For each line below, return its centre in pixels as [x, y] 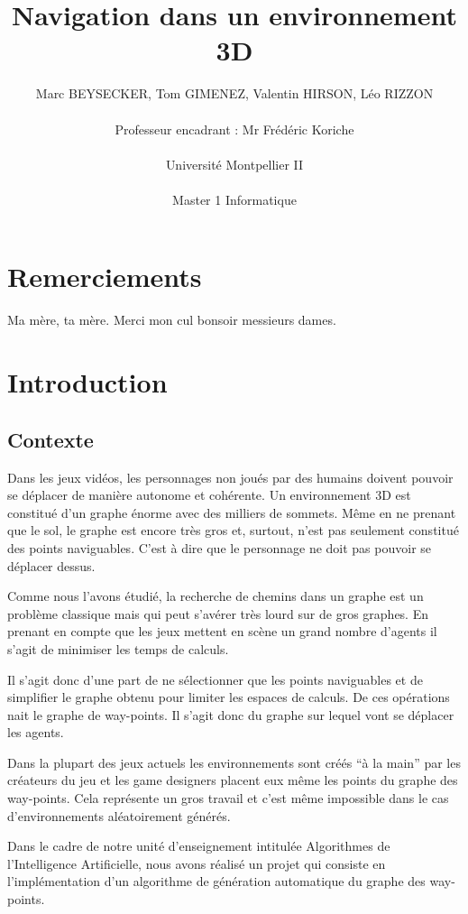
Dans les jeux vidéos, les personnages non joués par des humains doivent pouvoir [230, 477]
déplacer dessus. [51, 565]
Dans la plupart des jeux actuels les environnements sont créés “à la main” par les [234, 762]
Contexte [50, 439]
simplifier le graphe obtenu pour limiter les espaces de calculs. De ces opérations [229, 697]
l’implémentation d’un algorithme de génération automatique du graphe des [216, 881]
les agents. [36, 732]
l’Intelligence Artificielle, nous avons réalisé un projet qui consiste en [197, 863]
